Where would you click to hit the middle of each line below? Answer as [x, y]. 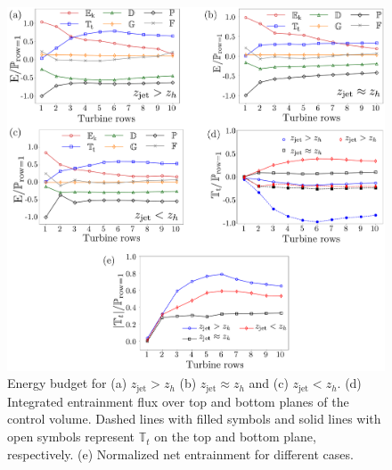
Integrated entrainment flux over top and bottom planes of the [178, 401]
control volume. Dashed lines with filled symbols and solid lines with [194, 419]
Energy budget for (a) [67, 383]
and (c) [269, 383]
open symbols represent [71, 437]
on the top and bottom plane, [235, 437]
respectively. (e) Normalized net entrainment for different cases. [180, 454]
